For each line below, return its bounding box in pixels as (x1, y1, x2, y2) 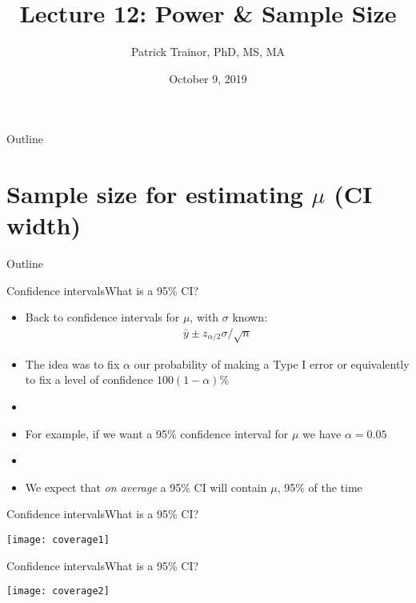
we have (302, 425, 342, 441)
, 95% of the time (277, 478, 362, 495)
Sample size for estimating (6, 178, 303, 210)
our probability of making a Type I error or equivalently (134, 355, 410, 372)
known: (232, 309, 268, 325)
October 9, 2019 (169, 70, 247, 86)
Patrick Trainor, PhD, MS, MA (130, 43, 286, 60)
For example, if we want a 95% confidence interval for (25, 425, 289, 441)
